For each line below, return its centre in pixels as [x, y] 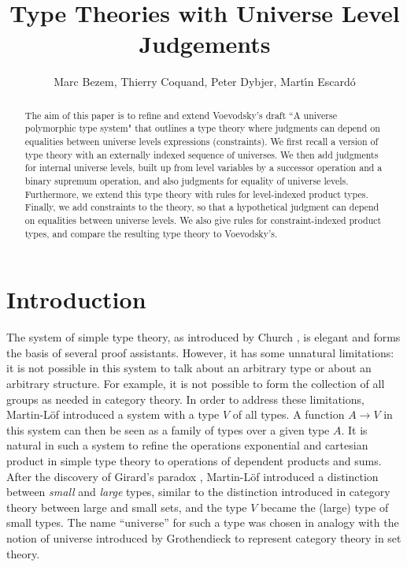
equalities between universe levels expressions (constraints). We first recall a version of [202, 142]
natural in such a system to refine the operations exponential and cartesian [187, 445]
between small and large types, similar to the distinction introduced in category [198, 492]
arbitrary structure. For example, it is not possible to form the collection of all [196, 383]
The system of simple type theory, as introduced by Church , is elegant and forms [203, 337]
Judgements [205, 44]
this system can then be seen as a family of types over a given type [168, 429]
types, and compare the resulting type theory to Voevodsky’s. [151, 233]
